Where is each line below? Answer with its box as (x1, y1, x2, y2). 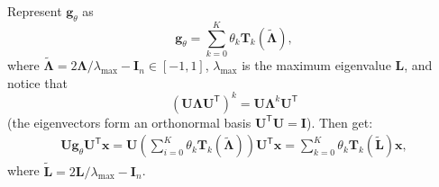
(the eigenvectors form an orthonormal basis (7, 112, 252, 131)
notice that (7, 73, 68, 92)
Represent (7, 2, 62, 20)
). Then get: (306, 112, 373, 131)
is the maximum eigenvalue (242, 56, 391, 75)
